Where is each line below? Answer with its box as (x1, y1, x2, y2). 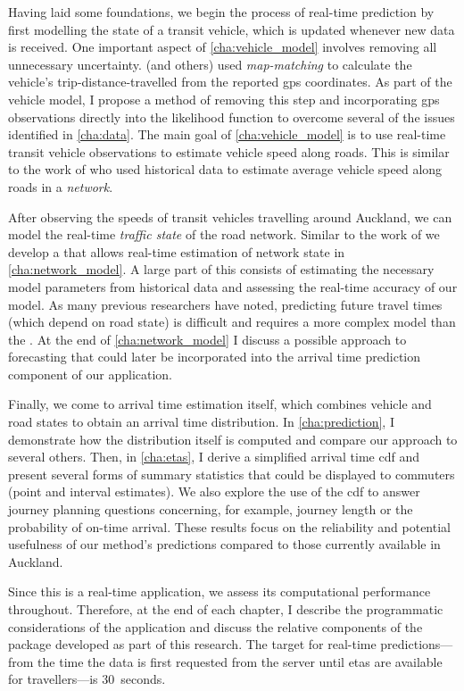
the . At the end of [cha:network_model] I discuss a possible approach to (8, 329, 407, 348)
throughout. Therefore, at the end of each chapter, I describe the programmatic (8, 600, 443, 618)
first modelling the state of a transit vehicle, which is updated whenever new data (8, 20, 455, 38)
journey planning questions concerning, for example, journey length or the (8, 500, 413, 519)
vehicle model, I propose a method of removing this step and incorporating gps (8, 89, 440, 108)
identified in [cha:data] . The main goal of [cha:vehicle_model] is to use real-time (8, 125, 446, 144)
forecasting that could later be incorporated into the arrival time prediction (8, 347, 420, 366)
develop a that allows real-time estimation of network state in (8, 242, 345, 261)
